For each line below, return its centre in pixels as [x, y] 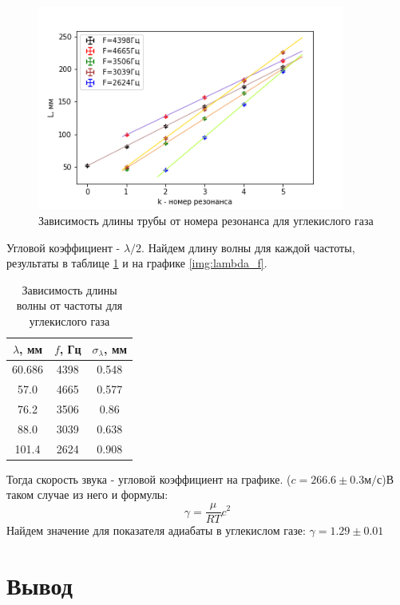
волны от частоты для [69, 305]
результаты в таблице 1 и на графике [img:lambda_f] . [137, 263]
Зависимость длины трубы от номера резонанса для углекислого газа [206, 220]
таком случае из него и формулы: [87, 494]
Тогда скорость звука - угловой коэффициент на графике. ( [149, 478]
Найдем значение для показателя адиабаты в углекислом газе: [156, 530]
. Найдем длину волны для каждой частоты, [248, 247]
